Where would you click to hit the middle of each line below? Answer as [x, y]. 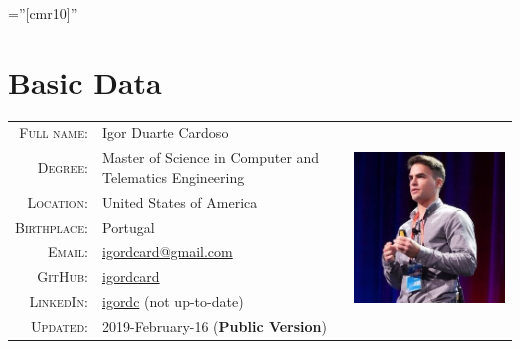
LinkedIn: [58, 301]
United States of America [179, 201]
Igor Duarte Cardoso [165, 132]
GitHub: [62, 276]
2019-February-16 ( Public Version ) [214, 325]
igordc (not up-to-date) [172, 301]
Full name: [53, 132]
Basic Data [85, 81]
